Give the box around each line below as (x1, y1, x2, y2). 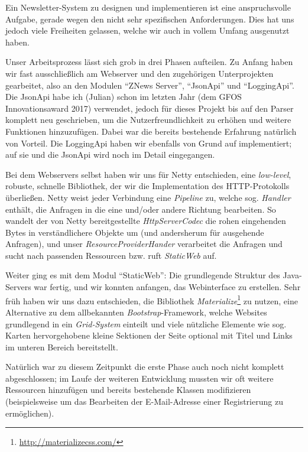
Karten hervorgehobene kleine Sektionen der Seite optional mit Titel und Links (5, 329, 293, 342)
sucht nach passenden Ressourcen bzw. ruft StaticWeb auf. (5, 249, 217, 261)
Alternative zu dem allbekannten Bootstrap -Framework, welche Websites (5, 305, 267, 318)
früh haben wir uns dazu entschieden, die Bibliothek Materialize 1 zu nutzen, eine (5, 292, 298, 307)
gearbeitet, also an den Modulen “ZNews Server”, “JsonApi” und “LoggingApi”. (5, 79, 294, 91)
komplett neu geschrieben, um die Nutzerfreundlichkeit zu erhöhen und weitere (5, 113, 291, 126)
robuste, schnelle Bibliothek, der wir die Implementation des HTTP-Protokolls (5, 180, 290, 192)
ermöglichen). (5, 407, 54, 419)
